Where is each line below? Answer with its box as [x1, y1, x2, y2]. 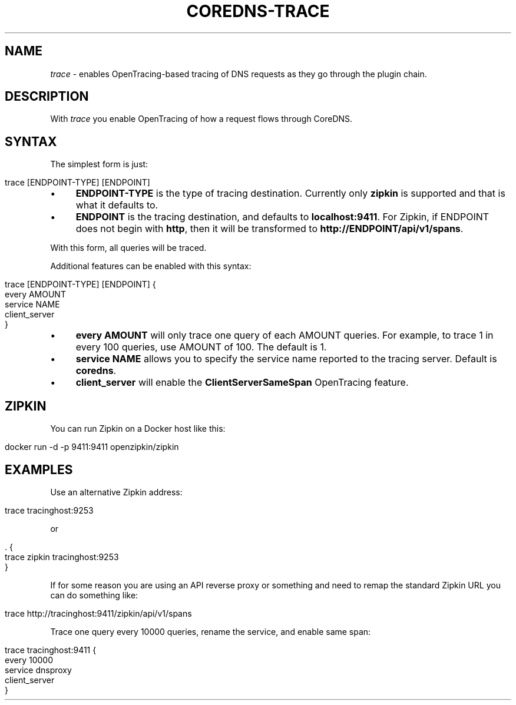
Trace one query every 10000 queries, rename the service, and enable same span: [50, 626, 371, 637]
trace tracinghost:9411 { [5, 644, 97, 655]
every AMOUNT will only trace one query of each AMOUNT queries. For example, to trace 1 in [75, 329, 494, 342]
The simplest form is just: [50, 159, 148, 170]
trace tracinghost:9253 [5, 505, 94, 515]
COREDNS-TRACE [186, 1, 330, 21]
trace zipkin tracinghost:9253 [5, 551, 119, 562]
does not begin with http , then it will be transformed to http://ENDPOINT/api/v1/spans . [75, 223, 464, 235]
